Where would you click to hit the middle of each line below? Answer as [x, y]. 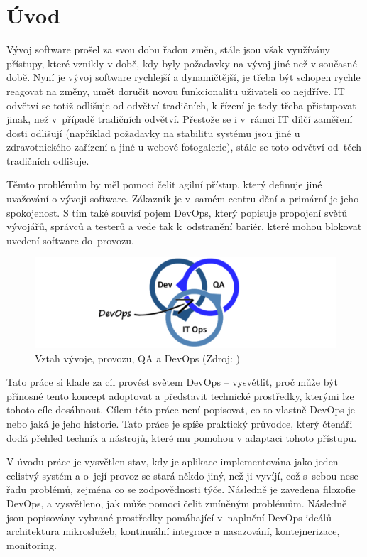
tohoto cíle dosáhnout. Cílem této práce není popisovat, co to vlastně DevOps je [181, 410]
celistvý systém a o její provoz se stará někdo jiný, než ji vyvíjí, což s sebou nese [182, 475]
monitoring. [32, 545]
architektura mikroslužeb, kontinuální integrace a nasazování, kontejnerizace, [173, 531]
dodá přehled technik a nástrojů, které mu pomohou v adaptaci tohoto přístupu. [182, 437]
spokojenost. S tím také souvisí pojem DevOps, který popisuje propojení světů [177, 212]
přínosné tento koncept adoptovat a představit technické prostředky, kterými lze [180, 395]
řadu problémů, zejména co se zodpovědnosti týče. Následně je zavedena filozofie [181, 489]
